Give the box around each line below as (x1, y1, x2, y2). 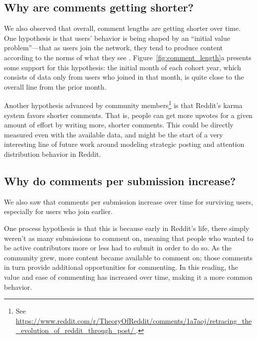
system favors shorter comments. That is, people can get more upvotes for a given (4, 110, 253, 120)
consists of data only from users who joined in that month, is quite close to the (4, 72, 244, 82)
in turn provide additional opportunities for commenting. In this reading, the (4, 262, 238, 272)
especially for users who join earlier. (4, 206, 113, 217)
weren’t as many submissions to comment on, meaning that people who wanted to (4, 232, 254, 243)
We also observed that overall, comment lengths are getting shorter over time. (4, 23, 241, 33)
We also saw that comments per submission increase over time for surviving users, (4, 196, 254, 207)
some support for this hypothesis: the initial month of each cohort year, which (4, 62, 241, 72)
